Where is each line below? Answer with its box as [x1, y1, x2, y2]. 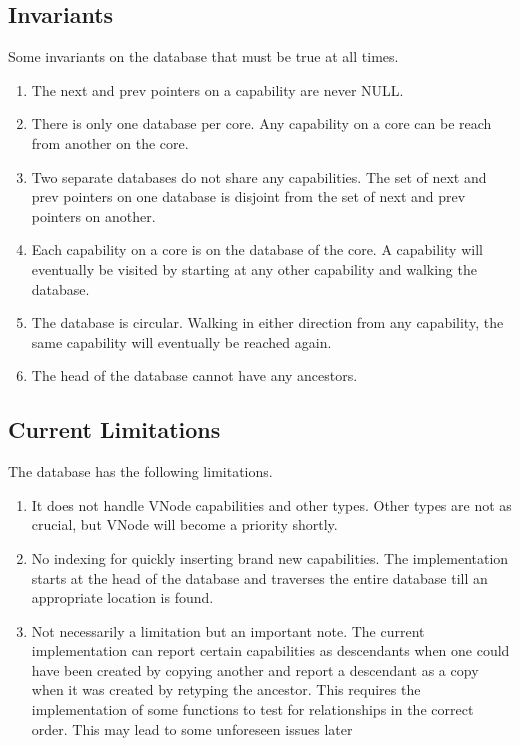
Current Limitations [8, 414, 221, 445]
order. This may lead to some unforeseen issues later [31, 718, 353, 739]
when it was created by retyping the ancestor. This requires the [31, 679, 421, 700]
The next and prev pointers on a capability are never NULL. [31, 79, 404, 100]
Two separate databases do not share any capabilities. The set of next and [31, 166, 487, 187]
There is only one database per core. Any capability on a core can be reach [31, 113, 492, 134]
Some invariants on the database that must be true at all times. [8, 46, 399, 67]
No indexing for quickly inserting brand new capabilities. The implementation [31, 547, 509, 568]
